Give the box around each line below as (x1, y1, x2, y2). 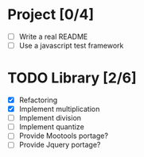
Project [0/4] (7, 6, 95, 24)
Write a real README (18, 32, 88, 41)
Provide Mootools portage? (18, 131, 109, 140)
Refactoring (18, 95, 58, 105)
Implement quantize (18, 122, 84, 132)
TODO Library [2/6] (7, 69, 137, 87)
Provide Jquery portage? (18, 140, 101, 150)
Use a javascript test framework (18, 41, 124, 50)
